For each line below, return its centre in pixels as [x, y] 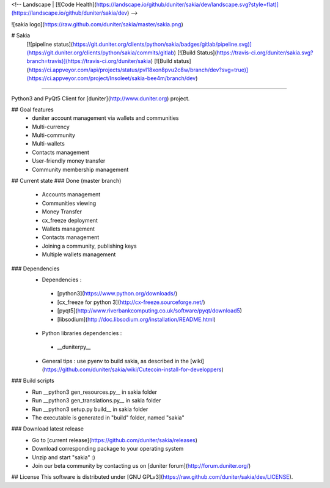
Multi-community [54, 135]
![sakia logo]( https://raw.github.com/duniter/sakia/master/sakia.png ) [97, 24]
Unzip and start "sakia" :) [64, 457]
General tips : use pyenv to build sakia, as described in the [116, 361]
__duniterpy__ [74, 347]
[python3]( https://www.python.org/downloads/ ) [117, 294]
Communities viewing [69, 203]
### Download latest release [47, 429]
